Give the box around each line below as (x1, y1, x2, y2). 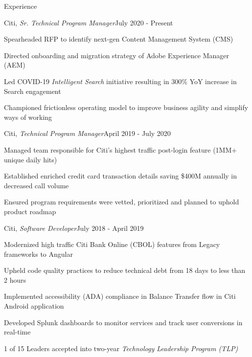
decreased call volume (4, 180, 69, 190)
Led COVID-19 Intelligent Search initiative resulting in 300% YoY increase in (4, 76, 237, 86)
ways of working (4, 112, 52, 122)
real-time (4, 327, 31, 337)
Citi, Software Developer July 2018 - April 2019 (4, 223, 144, 233)
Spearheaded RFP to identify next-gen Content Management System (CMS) (4, 34, 233, 44)
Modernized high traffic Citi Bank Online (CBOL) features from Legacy (4, 239, 220, 249)
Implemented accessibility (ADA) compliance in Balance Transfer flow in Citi (4, 291, 236, 301)
